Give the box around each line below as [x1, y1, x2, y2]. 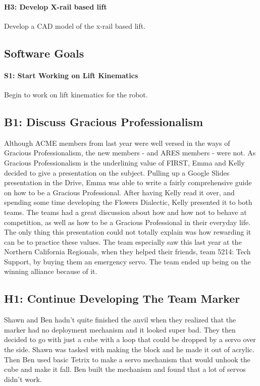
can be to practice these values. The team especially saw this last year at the [4, 236, 242, 247]
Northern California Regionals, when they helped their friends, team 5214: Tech [4, 246, 251, 257]
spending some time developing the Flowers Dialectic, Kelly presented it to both [4, 197, 252, 207]
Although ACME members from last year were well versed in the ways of [4, 137, 230, 148]
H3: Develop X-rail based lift [4, 1, 107, 12]
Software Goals [4, 45, 84, 61]
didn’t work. [4, 373, 42, 384]
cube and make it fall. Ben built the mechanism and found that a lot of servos [4, 364, 246, 374]
